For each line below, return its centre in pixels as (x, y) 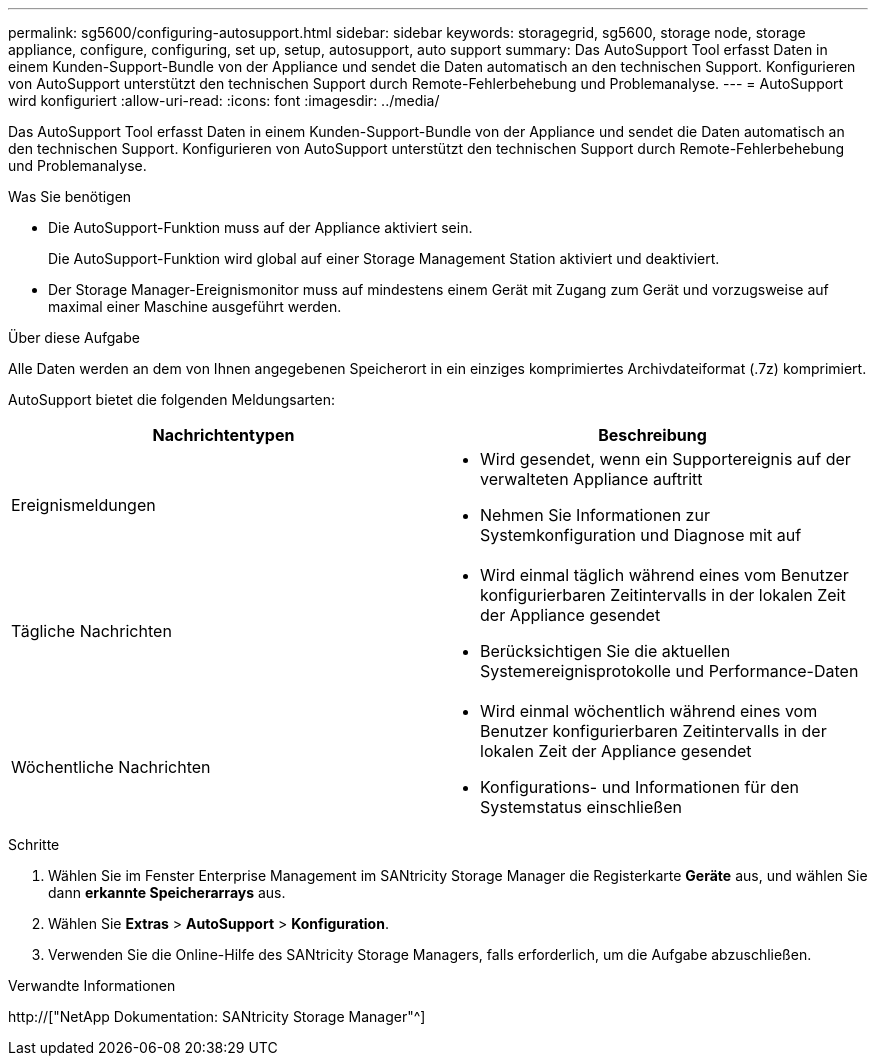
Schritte (34, 844)
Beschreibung (652, 435)
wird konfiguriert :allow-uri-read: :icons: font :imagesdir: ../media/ (224, 100)
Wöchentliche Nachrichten (111, 767)
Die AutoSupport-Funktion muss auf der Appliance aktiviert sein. (260, 227)
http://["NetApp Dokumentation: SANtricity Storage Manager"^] (217, 1016)
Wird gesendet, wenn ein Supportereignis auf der (665, 459)
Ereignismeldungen (83, 505)
